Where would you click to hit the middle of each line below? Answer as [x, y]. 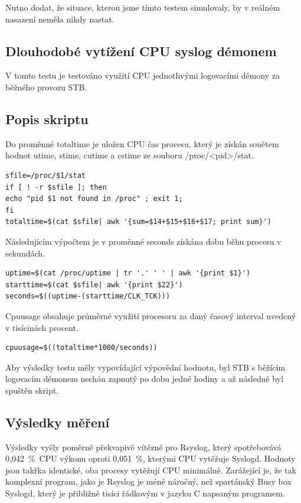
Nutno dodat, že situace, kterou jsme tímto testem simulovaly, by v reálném [143, 7]
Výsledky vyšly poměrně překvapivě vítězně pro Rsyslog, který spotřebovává [143, 447]
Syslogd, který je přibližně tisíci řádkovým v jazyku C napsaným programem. [145, 493]
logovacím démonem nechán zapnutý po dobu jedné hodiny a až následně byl [145, 379]
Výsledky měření [58, 422]
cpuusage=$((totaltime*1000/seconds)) [81, 348]
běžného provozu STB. [46, 87]
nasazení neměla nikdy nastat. [60, 19]
